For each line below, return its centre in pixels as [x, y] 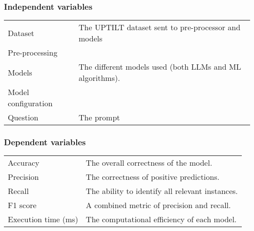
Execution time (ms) [43, 219]
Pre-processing [33, 53]
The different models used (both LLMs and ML [160, 67]
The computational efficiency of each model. [161, 219]
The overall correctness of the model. [149, 163]
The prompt [99, 117]
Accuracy [24, 163]
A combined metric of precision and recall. [158, 205]
